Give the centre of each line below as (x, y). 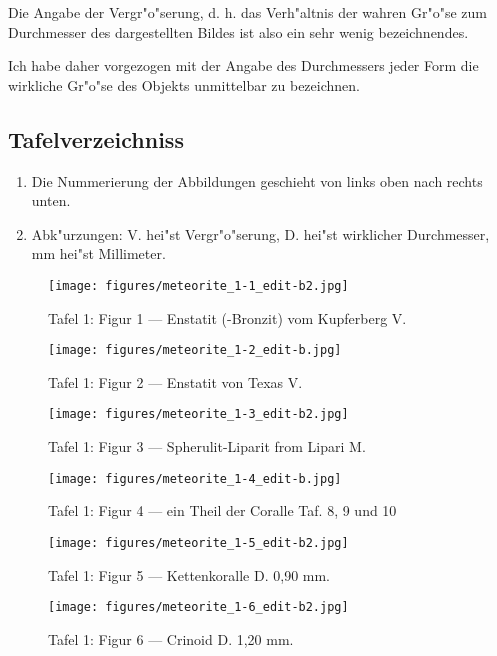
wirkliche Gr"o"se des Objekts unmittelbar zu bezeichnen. (184, 84)
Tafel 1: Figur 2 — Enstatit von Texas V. (175, 381)
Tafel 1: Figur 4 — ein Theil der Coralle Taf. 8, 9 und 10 (222, 510)
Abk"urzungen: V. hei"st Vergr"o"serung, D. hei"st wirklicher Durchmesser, (260, 233)
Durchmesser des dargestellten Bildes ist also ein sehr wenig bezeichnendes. (238, 31)
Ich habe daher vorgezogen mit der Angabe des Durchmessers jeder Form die (243, 65)
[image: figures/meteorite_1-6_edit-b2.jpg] (198, 607)
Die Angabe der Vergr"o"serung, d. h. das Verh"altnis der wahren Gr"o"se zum (247, 12)
